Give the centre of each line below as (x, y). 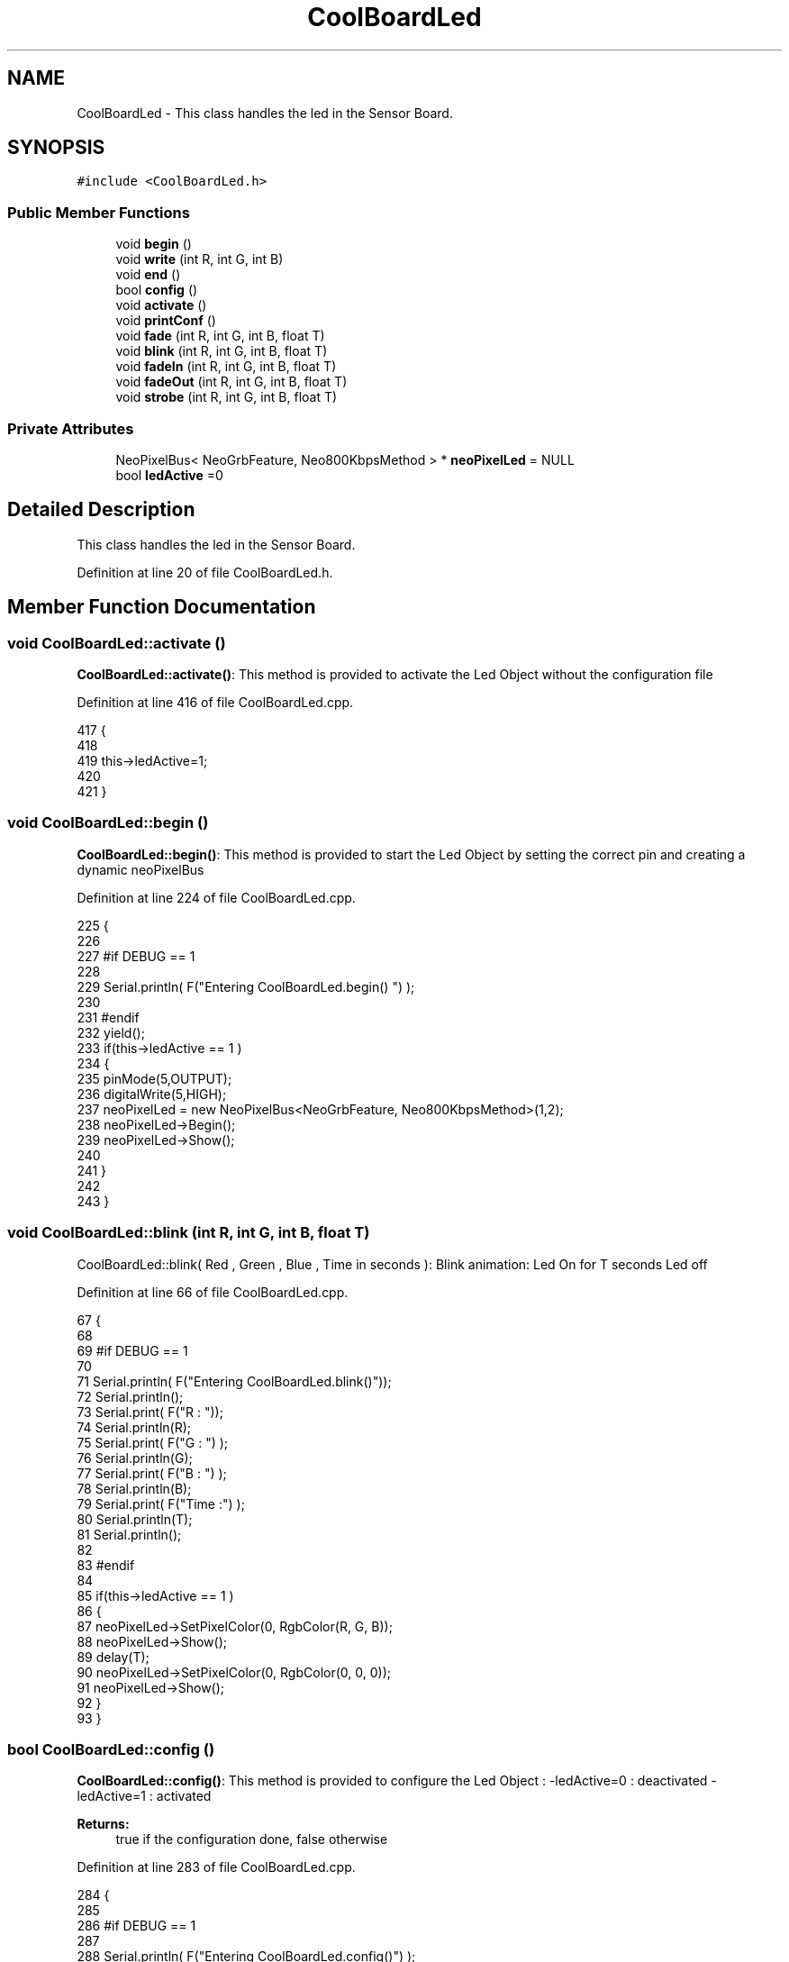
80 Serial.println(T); (135, 1519)
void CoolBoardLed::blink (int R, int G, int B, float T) (189, 1233)
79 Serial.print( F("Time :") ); (161, 1503)
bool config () (157, 290)
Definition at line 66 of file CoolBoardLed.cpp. (213, 1292)
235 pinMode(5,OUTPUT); (154, 1078)
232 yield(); (111, 1032)
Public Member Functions (99, 212)
